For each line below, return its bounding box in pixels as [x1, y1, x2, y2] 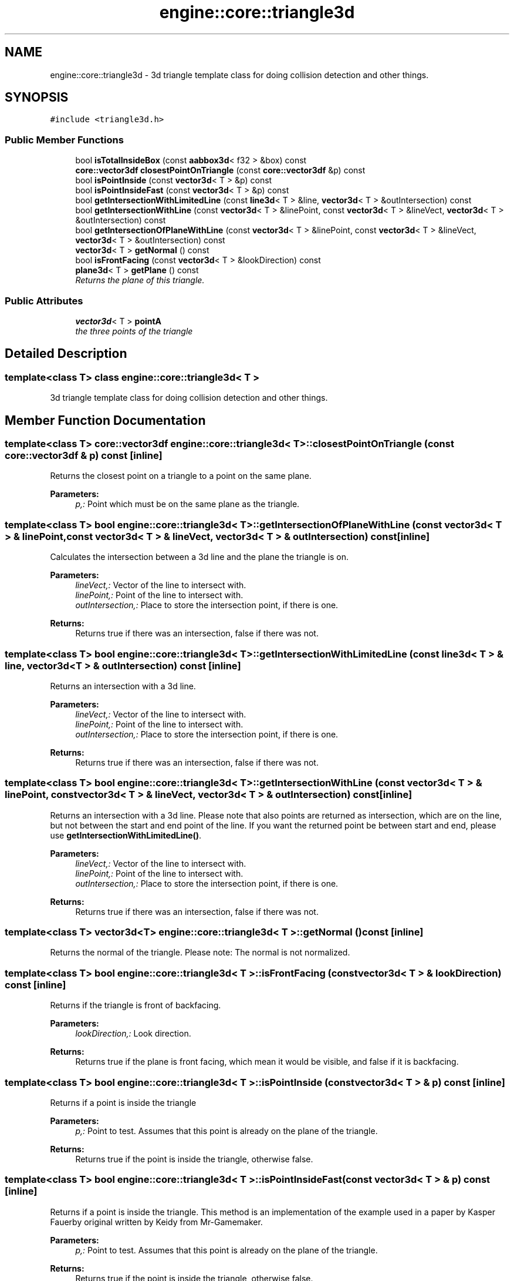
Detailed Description [5, 346, 127, 361]
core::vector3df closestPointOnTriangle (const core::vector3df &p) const [75, 165, 366, 176]
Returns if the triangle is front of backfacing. [50, 1000, 221, 1011]
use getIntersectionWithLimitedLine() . [50, 830, 202, 840]
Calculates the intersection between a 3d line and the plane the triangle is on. [50, 552, 349, 562]
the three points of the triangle [75, 326, 193, 336]
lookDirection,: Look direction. [75, 1028, 191, 1039]
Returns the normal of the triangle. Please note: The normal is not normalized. [50, 947, 350, 958]
